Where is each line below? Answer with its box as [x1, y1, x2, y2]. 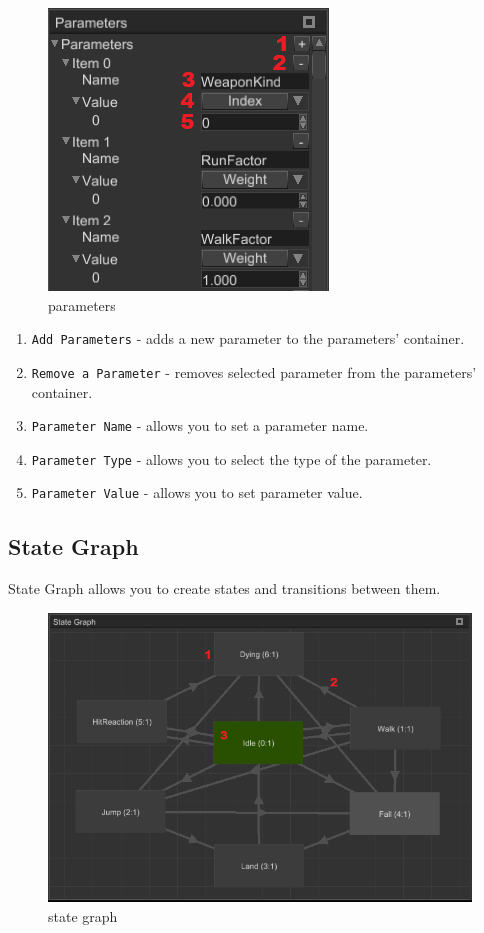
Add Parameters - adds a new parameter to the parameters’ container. [31, 328, 465, 349]
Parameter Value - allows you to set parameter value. [31, 482, 363, 503]
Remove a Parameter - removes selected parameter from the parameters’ [31, 361, 477, 382]
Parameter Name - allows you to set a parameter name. [31, 415, 369, 436]
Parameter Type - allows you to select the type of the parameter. [31, 448, 432, 469]
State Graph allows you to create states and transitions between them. [8, 578, 441, 599]
